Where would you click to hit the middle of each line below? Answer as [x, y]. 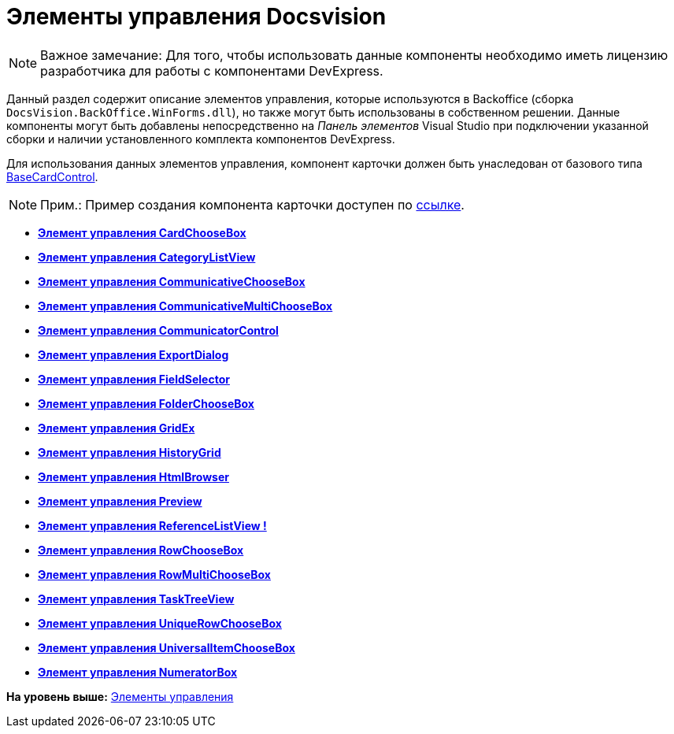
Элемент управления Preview [120, 501]
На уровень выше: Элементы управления [120, 696]
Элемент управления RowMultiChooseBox [154, 574]
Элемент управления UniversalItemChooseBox [167, 647]
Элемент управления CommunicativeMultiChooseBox [185, 306]
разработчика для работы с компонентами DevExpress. [212, 70]
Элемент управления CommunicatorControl [158, 330]
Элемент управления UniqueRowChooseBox [160, 623]
